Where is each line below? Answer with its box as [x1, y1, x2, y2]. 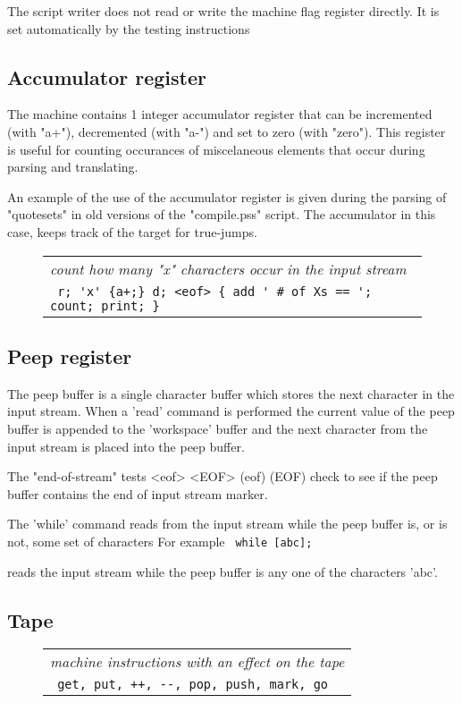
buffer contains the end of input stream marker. [7, 484, 268, 503]
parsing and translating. [7, 157, 139, 176]
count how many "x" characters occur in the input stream [50, 258, 407, 279]
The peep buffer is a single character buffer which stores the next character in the [7, 384, 455, 402]
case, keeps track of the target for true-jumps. [7, 222, 257, 241]
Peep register [7, 342, 132, 369]
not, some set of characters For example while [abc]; [7, 531, 313, 550]
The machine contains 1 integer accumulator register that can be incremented [7, 105, 433, 123]
